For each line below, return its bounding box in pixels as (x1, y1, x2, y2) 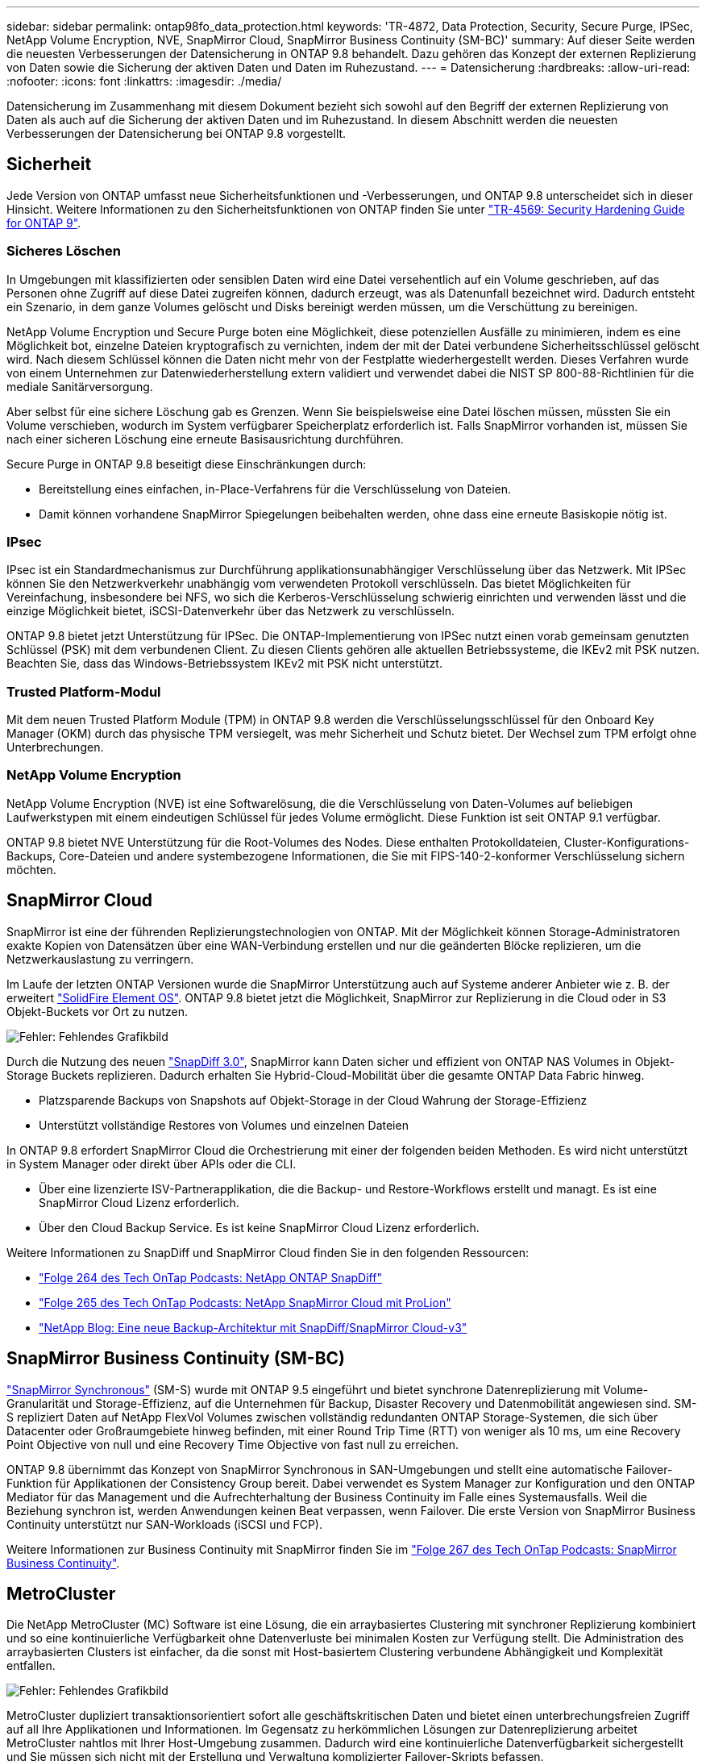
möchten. (6, 862, 56, 876)
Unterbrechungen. (6, 740, 104, 755)
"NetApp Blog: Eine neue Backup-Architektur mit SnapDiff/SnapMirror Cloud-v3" (39, 1320, 467, 1334)
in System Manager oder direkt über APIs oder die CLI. (6, 1156, 297, 1171)
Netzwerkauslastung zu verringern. (6, 951, 194, 966)
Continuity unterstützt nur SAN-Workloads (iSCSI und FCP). (6, 1517, 322, 1531)
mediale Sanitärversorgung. (6, 379, 153, 393)
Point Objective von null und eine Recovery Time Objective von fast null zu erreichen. (6, 1437, 459, 1451)
